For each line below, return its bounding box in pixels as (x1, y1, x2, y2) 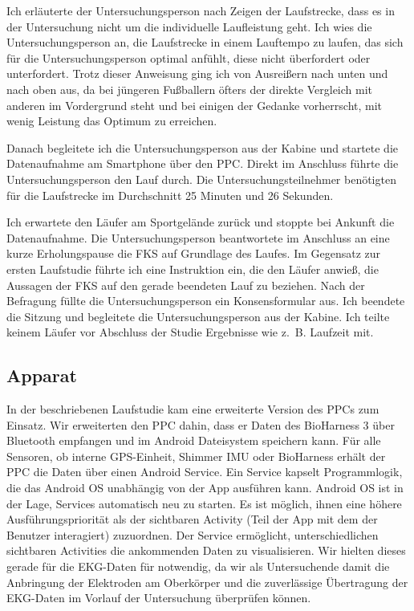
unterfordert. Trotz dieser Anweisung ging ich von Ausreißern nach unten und (6, 65, 388, 82)
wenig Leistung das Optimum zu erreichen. (6, 112, 217, 129)
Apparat (6, 363, 77, 388)
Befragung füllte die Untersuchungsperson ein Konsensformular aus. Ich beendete (6, 292, 405, 309)
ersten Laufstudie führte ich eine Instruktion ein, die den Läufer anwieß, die (6, 260, 379, 277)
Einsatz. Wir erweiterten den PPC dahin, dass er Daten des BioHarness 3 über (6, 416, 395, 433)
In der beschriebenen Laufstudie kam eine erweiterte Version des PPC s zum (6, 401, 379, 418)
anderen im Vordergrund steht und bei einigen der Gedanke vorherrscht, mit (6, 96, 383, 113)
